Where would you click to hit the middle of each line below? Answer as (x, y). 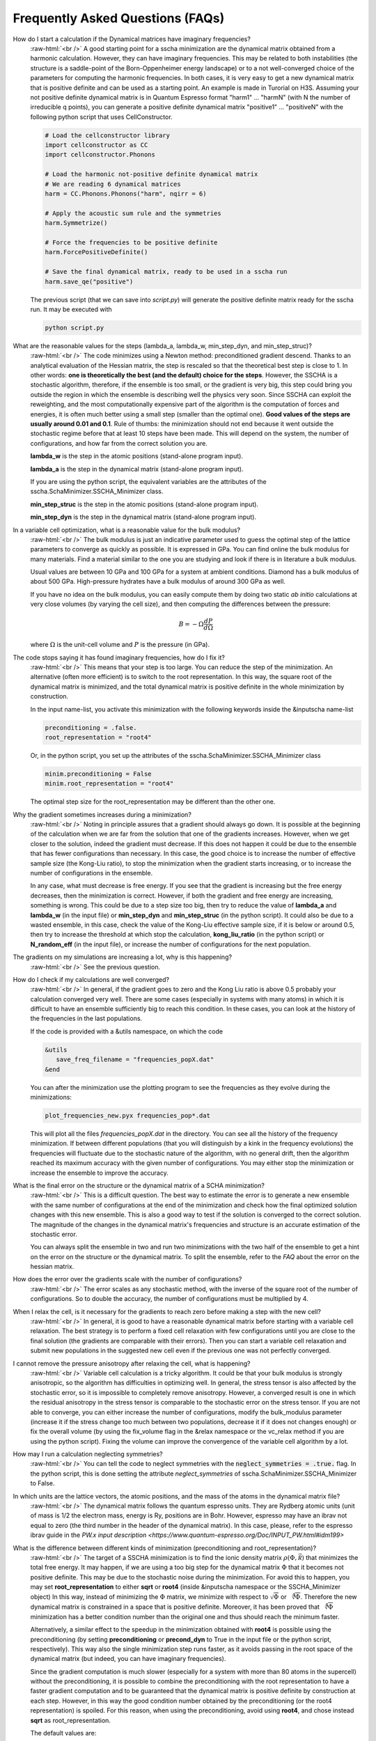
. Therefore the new (329, 1596)
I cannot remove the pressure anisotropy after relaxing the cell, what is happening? (132, 1363)
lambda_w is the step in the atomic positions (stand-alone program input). (137, 456)
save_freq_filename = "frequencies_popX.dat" (135, 1060)
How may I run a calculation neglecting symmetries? (88, 1454)
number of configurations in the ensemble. (92, 873)
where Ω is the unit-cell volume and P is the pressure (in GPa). (120, 645)
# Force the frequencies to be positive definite (131, 242)
